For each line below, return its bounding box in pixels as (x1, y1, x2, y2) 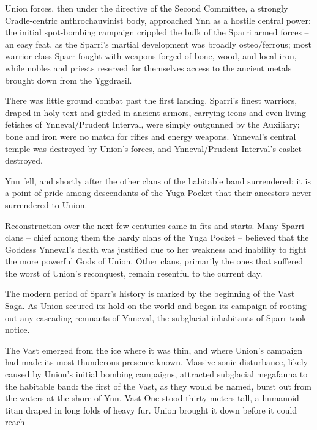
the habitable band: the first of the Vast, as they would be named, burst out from (5, 379, 311, 392)
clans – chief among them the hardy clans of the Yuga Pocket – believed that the (5, 231, 309, 244)
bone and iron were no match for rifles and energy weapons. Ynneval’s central (5, 129, 296, 142)
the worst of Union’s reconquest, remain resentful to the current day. (5, 266, 263, 279)
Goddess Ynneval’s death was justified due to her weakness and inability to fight (5, 242, 307, 255)
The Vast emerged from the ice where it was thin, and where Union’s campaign (5, 343, 303, 356)
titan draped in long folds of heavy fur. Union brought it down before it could (5, 403, 297, 416)
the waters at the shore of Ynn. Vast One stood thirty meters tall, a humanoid (5, 392, 299, 404)
